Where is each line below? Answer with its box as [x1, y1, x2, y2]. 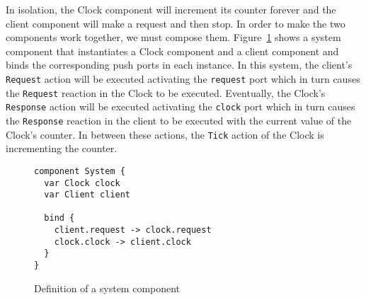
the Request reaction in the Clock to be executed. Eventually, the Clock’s [6, 85, 326, 100]
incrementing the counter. [6, 141, 118, 156]
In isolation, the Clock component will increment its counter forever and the [6, 2, 336, 16]
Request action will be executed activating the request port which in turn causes [6, 71, 360, 86]
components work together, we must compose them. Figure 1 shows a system [6, 30, 341, 45]
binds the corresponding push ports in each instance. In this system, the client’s [6, 57, 353, 72]
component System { [34, 166, 125, 176]
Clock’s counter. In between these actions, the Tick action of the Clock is [6, 127, 324, 142]
